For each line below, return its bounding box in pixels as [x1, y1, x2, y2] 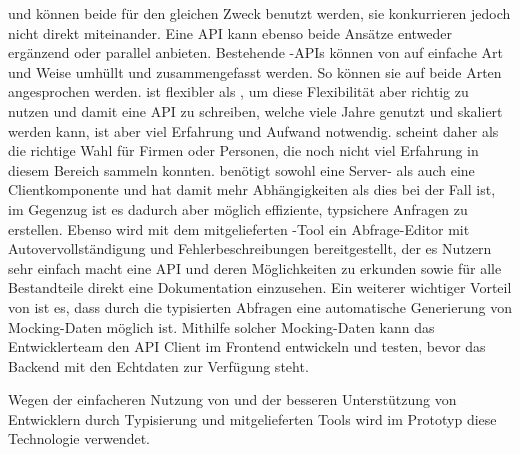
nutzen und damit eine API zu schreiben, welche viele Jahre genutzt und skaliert [8, 100, 503, 121]
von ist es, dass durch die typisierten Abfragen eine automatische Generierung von [8, 296, 512, 317]
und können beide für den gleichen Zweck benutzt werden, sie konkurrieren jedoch [8, 3, 511, 23]
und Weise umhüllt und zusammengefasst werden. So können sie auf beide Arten [8, 61, 502, 82]
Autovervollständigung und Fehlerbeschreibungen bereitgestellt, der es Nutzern [8, 238, 492, 259]
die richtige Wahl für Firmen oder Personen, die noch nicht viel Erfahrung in [8, 140, 479, 161]
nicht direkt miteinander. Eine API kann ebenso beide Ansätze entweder [8, 22, 452, 43]
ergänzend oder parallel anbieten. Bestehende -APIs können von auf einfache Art [8, 42, 503, 63]
